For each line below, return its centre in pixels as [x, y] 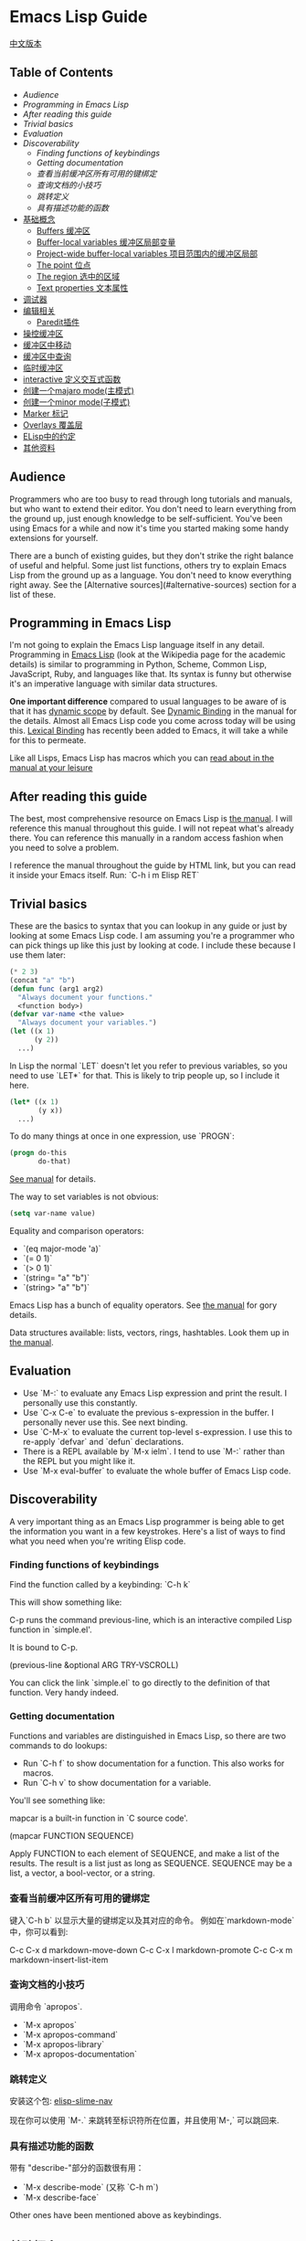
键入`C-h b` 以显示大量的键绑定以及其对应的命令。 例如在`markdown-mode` [152, 1920]
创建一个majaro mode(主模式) [79, 390]
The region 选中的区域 [78, 276]
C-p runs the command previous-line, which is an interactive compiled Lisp [151, 1620]
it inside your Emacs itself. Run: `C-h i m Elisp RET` [105, 876]
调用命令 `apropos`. [46, 2006]
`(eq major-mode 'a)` [62, 1248]
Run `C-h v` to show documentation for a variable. [117, 1783]
